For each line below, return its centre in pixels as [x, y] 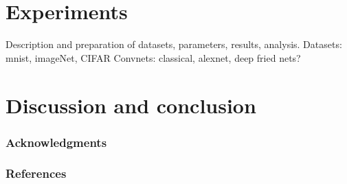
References [36, 173]
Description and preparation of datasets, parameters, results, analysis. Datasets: [174, 44]
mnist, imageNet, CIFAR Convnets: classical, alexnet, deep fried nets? [153, 57]
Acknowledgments [56, 142]
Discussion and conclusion [131, 105]
